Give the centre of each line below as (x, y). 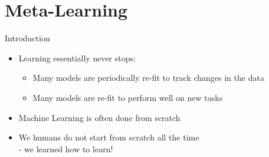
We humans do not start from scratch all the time (109, 137)
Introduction (27, 38)
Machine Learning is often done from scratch (99, 117)
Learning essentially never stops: (77, 58)
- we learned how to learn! (66, 148)
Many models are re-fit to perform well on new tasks (128, 97)
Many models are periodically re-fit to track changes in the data (148, 78)
